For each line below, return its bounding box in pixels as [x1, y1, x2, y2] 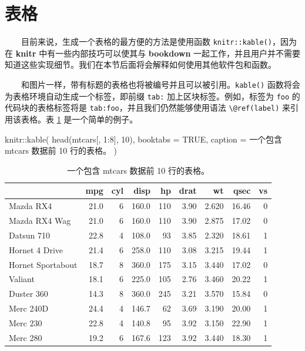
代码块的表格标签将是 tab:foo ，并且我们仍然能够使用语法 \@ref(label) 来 [5, 101, 291, 114]
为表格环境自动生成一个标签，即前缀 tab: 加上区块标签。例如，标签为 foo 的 [5, 90, 300, 102]
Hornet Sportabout [9, 258, 78, 270]
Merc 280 [9, 331, 42, 343]
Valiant [9, 273, 35, 285]
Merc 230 [9, 316, 42, 329]
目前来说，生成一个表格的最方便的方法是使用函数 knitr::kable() [21, 35, 272, 48]
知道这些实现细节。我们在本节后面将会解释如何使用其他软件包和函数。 [5, 58, 276, 71]
